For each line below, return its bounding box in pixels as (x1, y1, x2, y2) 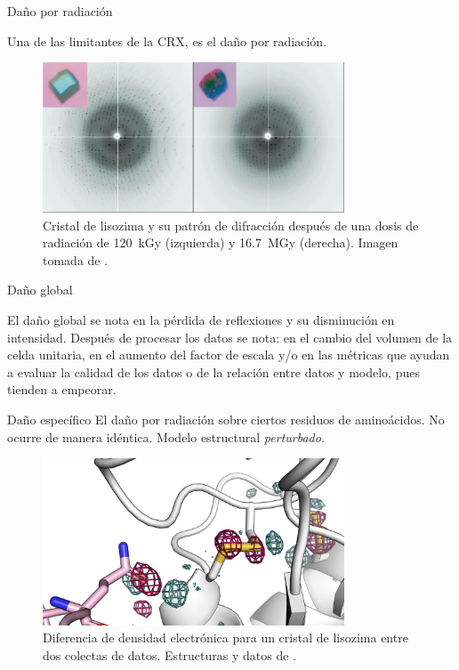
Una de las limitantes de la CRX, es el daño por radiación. (7, 31, 327, 50)
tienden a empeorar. (7, 380, 117, 399)
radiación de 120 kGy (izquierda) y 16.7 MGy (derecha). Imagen (43, 233, 399, 252)
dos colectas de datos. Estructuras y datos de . (43, 645, 296, 664)
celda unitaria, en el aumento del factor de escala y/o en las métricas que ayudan (7, 345, 450, 364)
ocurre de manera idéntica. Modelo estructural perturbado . (7, 427, 325, 446)
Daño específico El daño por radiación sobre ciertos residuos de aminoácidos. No (7, 410, 445, 429)
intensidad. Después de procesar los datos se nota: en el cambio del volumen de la (7, 327, 453, 346)
